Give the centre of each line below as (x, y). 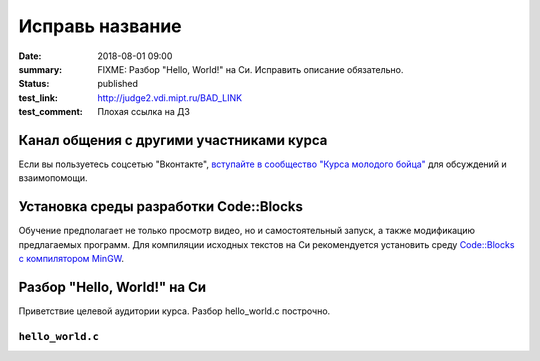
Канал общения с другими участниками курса (173, 140)
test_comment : (51, 112)
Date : (30, 56)
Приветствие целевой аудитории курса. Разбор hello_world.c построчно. (174, 311)
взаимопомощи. (53, 178)
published (118, 84)
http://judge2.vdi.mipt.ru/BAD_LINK (170, 97)
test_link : (38, 97)
